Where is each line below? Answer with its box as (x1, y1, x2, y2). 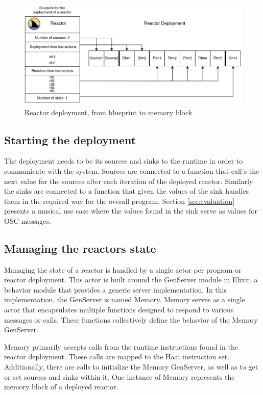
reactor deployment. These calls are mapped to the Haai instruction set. (4, 351, 230, 362)
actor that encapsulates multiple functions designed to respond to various (4, 304, 234, 315)
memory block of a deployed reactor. (4, 381, 118, 392)
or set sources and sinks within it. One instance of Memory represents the (4, 371, 235, 382)
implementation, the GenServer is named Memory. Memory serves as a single (4, 294, 245, 305)
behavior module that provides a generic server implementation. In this (4, 284, 227, 295)
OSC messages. (4, 215, 51, 226)
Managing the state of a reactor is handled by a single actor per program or (4, 264, 242, 275)
